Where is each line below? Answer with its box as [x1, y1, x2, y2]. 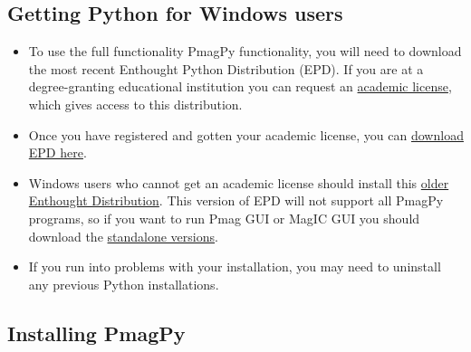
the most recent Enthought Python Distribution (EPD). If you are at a [28, 59, 424, 78]
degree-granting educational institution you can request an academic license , [28, 77, 452, 96]
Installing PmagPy [7, 319, 186, 347]
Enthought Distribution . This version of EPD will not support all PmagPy [28, 191, 444, 210]
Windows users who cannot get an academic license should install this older [28, 173, 449, 192]
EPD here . [28, 143, 87, 162]
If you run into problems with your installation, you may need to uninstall [28, 257, 441, 276]
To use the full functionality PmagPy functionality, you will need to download [28, 42, 462, 61]
